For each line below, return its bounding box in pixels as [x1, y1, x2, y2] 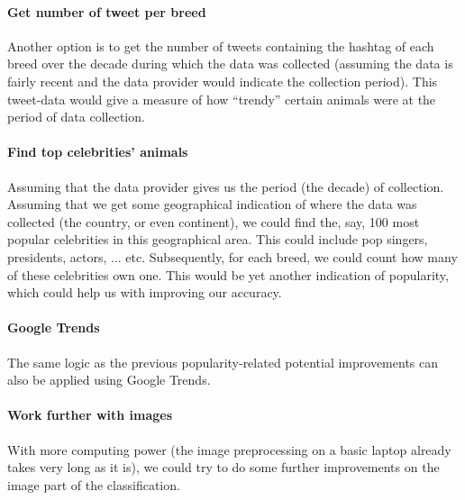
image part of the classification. [7, 475, 180, 494]
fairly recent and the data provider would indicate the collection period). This [7, 71, 438, 90]
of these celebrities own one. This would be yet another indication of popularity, [7, 265, 449, 284]
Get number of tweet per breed [7, 2, 206, 21]
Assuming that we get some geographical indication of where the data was [7, 195, 417, 214]
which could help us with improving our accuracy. [7, 283, 282, 302]
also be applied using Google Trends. [7, 370, 211, 389]
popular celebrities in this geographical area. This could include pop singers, [7, 230, 428, 249]
